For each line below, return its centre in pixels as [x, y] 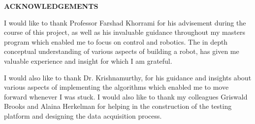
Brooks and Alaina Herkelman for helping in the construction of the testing [118, 106]
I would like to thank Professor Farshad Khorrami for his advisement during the [125, 22]
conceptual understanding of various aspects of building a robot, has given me [122, 51]
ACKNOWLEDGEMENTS [51, 6]
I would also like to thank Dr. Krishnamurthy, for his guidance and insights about [128, 77]
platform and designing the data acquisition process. [83, 115]
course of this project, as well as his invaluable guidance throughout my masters [125, 32]
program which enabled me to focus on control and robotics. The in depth [116, 41]
